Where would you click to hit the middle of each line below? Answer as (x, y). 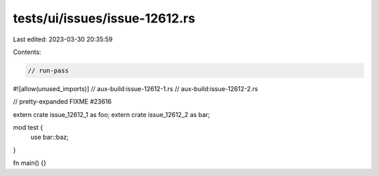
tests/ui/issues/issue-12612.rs (104, 18)
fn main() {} (30, 163)
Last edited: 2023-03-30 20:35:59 (63, 39)
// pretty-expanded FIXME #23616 (62, 102)
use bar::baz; (50, 137)
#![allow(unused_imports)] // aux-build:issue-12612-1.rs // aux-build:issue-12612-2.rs (135, 88)
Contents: (27, 52)
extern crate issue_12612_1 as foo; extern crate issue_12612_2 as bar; (112, 114)
